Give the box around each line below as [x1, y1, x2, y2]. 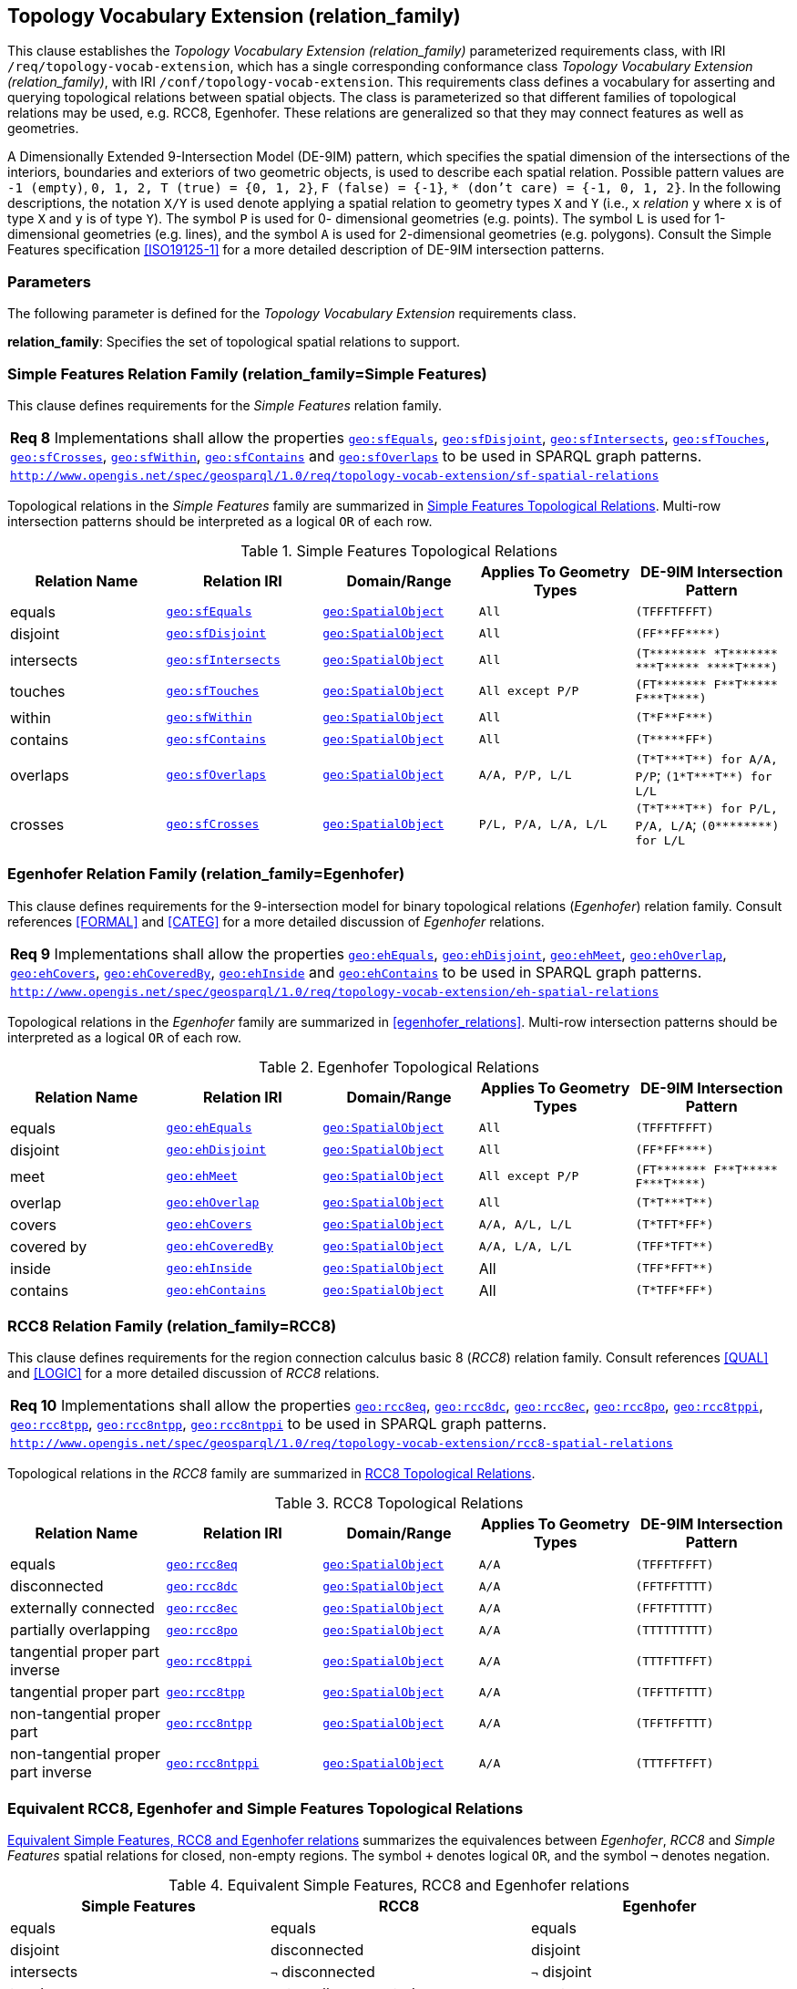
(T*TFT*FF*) [635, 1217, 714, 1232]
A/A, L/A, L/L [478, 1239, 572, 1254]
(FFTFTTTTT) [635, 1601, 714, 1615]
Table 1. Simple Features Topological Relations [240, 541, 557, 560]
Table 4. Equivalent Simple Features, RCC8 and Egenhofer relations [169, 1876, 629, 1895]
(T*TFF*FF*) [635, 1283, 714, 1298]
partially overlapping [10, 1621, 150, 1640]
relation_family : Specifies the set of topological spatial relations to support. [7, 334, 461, 350]
